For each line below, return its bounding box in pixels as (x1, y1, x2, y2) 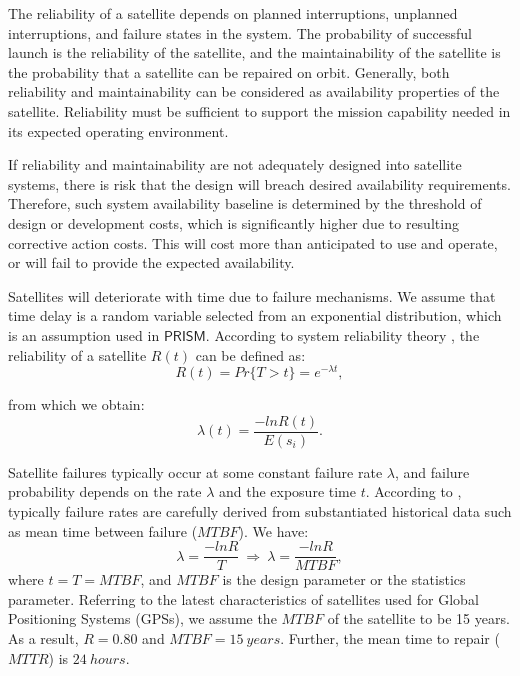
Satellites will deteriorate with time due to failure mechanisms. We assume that (8, 285, 496, 306)
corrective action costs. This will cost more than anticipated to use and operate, (8, 232, 498, 253)
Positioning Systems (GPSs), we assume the (8, 608, 277, 629)
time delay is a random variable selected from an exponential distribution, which (8, 305, 502, 326)
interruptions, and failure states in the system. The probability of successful (8, 22, 472, 43)
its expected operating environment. (8, 120, 229, 141)
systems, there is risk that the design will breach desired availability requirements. (8, 173, 511, 194)
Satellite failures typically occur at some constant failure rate (8, 461, 383, 482)
